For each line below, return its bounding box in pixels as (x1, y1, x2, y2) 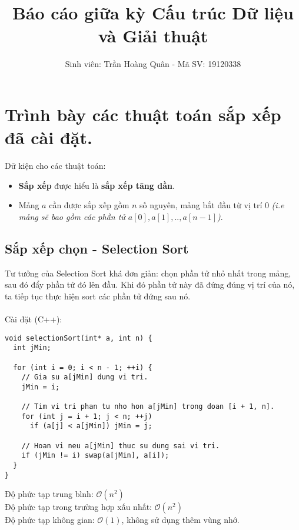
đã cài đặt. (5, 125, 92, 149)
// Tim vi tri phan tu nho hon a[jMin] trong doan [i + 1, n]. (21, 402, 275, 411)
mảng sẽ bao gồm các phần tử (18, 210, 125, 222)
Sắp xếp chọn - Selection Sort (5, 239, 189, 257)
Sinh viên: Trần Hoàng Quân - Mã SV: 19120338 (65, 58, 241, 70)
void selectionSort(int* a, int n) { (5, 334, 152, 342)
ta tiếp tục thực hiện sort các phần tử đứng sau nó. (5, 289, 191, 302)
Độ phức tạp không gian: (5, 514, 95, 526)
